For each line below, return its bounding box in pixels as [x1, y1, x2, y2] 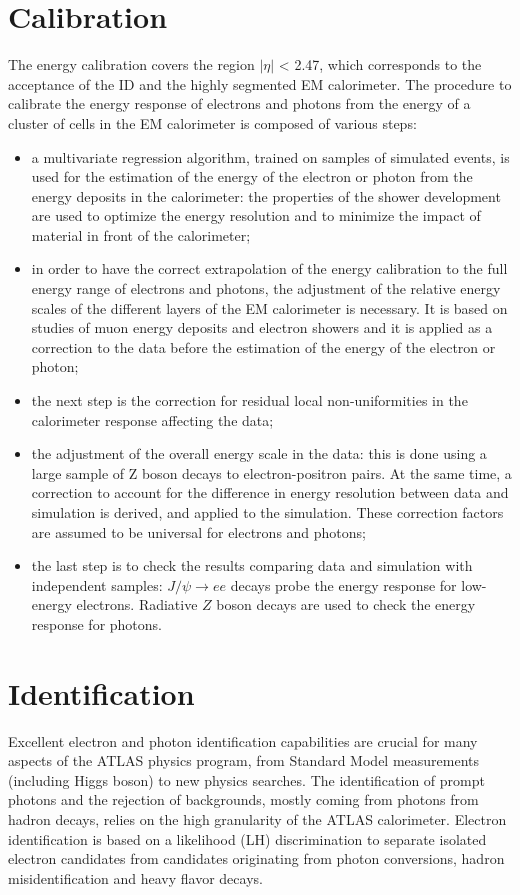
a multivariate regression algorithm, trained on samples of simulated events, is [31, 146, 510, 167]
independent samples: [31, 574, 163, 595]
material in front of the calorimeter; [31, 224, 251, 245]
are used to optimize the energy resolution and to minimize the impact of [31, 205, 481, 226]
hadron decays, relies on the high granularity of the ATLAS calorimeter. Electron [8, 809, 507, 830]
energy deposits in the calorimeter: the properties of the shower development [31, 185, 501, 206]
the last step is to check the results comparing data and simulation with [31, 555, 473, 576]
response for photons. [31, 613, 163, 634]
